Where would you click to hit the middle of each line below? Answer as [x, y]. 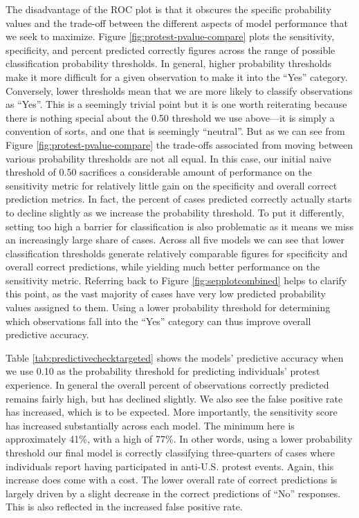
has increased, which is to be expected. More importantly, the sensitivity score [172, 412]
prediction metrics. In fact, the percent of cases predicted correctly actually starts [179, 199]
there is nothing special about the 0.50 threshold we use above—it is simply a [170, 117]
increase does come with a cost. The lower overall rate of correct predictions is [172, 480]
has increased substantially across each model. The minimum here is [150, 425]
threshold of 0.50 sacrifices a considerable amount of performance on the [159, 172]
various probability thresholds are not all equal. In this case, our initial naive [168, 158]
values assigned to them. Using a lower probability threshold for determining [168, 307]
